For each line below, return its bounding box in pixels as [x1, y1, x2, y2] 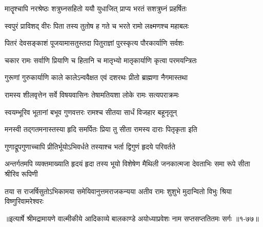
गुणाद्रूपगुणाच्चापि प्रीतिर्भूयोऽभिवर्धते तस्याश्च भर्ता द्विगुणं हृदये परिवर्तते [5, 141, 175, 152]
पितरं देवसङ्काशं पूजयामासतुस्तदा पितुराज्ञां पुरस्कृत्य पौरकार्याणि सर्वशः [5, 37, 184, 48]
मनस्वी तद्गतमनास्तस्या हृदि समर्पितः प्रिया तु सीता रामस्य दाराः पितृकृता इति [5, 124, 197, 135]
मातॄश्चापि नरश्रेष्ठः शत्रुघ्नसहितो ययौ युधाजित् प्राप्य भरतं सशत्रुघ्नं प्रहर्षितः [5, 3, 187, 13]
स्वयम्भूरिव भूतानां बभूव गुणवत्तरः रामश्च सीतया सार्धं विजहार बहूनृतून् [5, 106, 177, 117]
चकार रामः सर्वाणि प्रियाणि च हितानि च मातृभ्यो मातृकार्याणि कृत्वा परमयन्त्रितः [5, 54, 197, 65]
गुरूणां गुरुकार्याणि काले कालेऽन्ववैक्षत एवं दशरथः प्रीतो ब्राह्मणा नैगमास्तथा [5, 72, 188, 83]
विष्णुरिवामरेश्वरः [5, 196, 44, 206]
